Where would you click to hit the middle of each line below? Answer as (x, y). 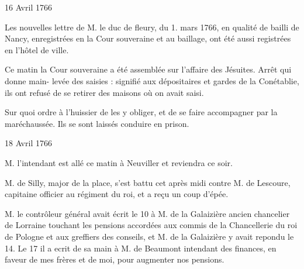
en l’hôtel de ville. (37, 49)
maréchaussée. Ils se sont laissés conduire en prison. (97, 123)
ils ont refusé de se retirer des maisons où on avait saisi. (104, 92)
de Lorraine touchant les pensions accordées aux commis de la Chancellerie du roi (151, 225)
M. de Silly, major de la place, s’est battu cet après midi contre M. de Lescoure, (148, 182)
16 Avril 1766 (28, 7)
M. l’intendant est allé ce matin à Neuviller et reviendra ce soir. (119, 162)
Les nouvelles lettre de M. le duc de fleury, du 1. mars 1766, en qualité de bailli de (152, 27)
